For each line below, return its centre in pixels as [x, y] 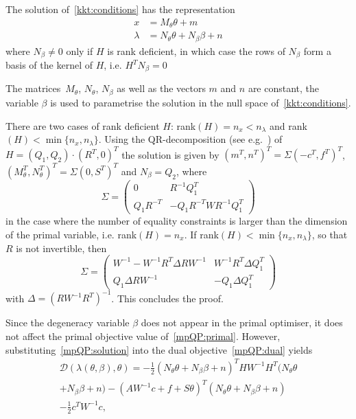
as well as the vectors [161, 88]
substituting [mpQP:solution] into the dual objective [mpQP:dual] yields [159, 349]
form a [317, 50]
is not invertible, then [61, 248]
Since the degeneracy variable [68, 322]
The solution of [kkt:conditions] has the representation [120, 9]
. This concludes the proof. [167, 298]
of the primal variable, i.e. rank [71, 235]
